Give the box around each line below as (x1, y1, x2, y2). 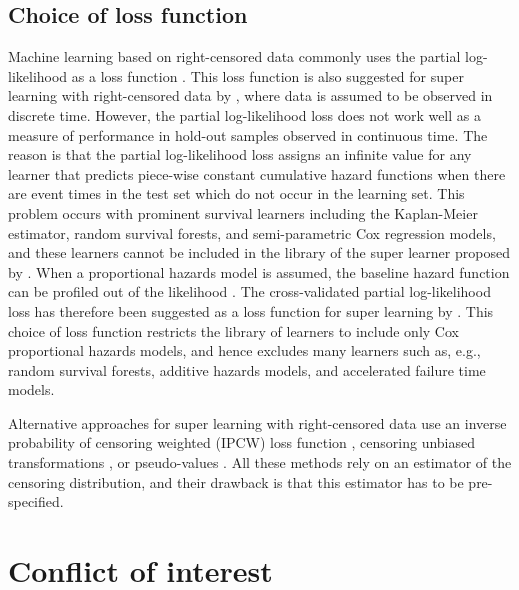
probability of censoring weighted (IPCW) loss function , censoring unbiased (8, 432, 476, 453)
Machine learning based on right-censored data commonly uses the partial (8, 46, 461, 67)
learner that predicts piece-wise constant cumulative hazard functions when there (8, 163, 506, 184)
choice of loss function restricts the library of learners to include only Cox (8, 320, 459, 341)
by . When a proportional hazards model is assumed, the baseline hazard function (8, 261, 510, 282)
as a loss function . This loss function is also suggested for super (71, 65, 464, 86)
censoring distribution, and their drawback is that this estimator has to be (8, 471, 464, 492)
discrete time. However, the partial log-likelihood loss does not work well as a (8, 104, 481, 125)
